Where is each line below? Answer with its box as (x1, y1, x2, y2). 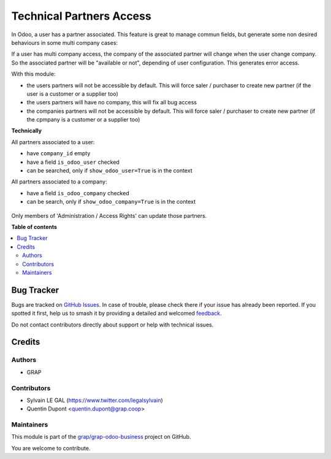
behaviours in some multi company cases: (11, 39, 118, 46)
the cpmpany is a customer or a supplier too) (26, 116, 140, 123)
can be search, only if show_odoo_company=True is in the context (26, 198, 196, 206)
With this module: (11, 71, 56, 78)
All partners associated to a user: (11, 138, 95, 145)
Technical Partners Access (11, 9, 151, 23)
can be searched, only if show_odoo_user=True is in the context (26, 167, 192, 174)
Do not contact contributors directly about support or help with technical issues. (11, 321, 214, 328)
